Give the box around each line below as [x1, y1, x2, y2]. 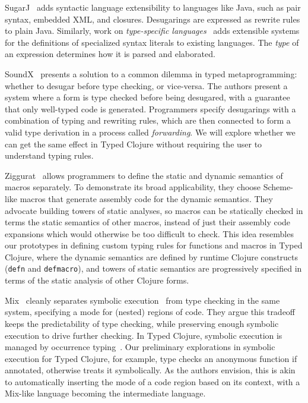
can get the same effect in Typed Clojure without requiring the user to [5, 137, 262, 150]
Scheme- [263, 181, 293, 193]
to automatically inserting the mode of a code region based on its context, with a [5, 375, 300, 388]
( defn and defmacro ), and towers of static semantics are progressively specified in [5, 262, 302, 275]
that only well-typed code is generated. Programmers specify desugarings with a [5, 102, 296, 115]
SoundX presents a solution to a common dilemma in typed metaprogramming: [5, 67, 297, 80]
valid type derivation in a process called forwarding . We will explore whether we [5, 125, 296, 138]
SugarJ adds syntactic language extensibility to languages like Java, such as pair [5, 1, 301, 13]
